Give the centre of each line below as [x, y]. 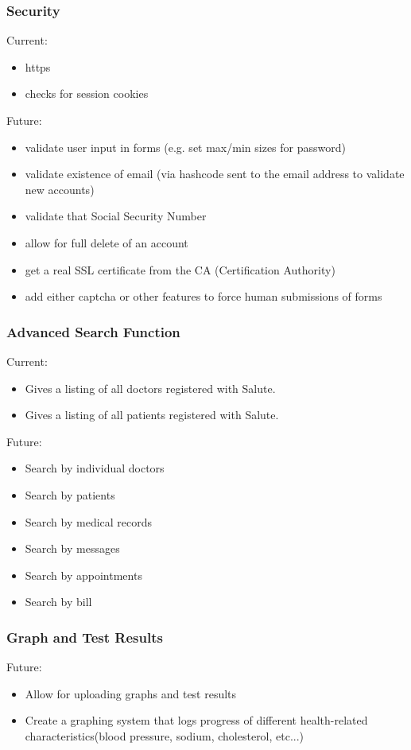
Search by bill [58, 602]
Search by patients [70, 494]
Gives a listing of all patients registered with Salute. [152, 415]
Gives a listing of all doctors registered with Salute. [150, 388]
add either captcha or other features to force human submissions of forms [204, 296]
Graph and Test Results [85, 637]
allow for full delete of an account [107, 242]
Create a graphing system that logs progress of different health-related [196, 720]
